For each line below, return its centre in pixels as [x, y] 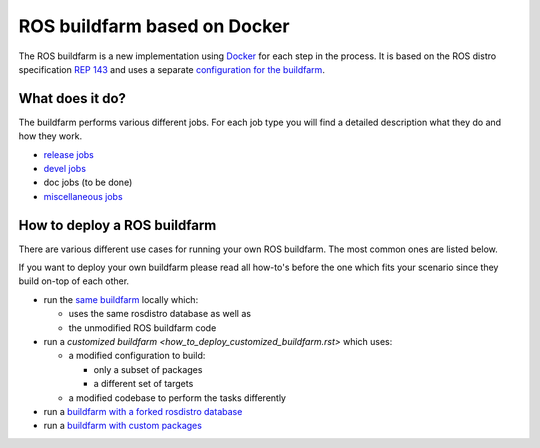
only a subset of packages [148, 369]
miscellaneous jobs [83, 196]
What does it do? [72, 98]
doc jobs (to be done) [88, 182]
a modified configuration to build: [137, 356]
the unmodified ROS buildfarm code [142, 327]
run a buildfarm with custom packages [122, 426]
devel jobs [65, 169]
